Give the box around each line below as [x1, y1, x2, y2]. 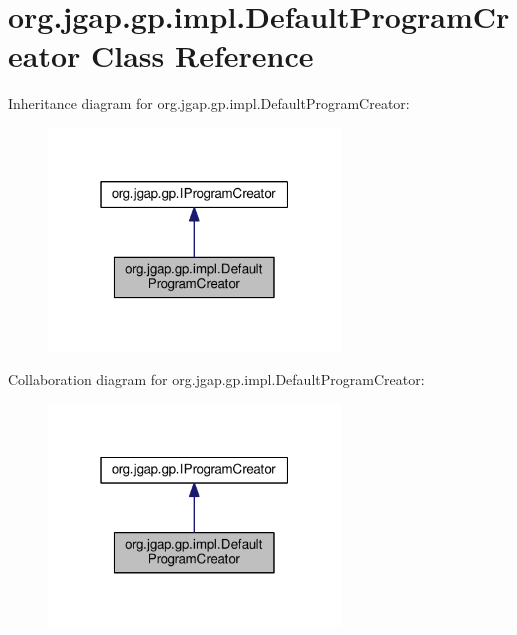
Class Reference [91, 35, 314, 76]
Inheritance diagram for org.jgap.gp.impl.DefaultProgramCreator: [8, 93, 410, 114]
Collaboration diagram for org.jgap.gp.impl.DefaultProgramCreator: [8, 369, 425, 390]
